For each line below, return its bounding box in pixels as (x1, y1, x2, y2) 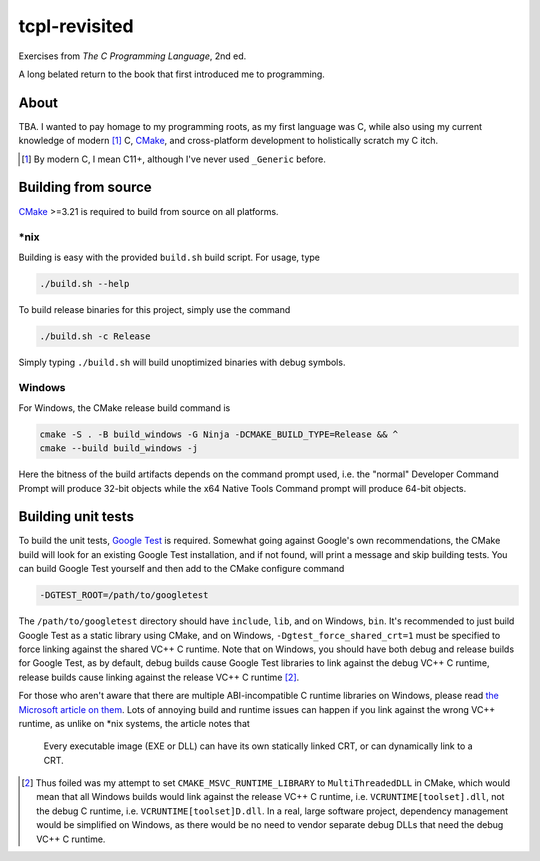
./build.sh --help (39, 278, 130, 289)
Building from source (18, 179, 152, 196)
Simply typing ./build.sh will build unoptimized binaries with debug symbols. (18, 356, 346, 368)
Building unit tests (18, 508, 135, 525)
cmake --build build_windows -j (39, 443, 199, 454)
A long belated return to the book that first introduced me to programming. (18, 68, 325, 80)
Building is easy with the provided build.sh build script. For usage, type (18, 251, 320, 263)
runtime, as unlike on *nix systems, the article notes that (18, 717, 250, 729)
